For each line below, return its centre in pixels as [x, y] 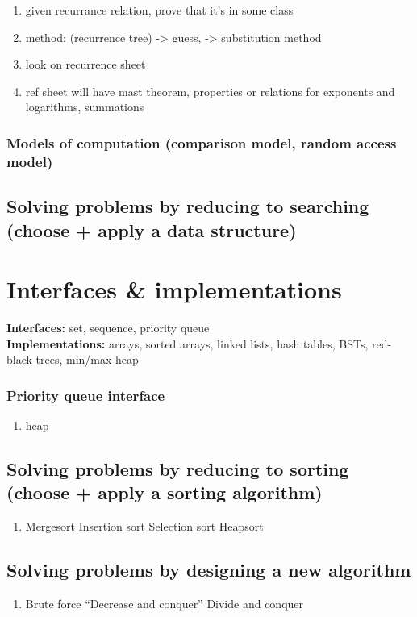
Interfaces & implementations [174, 289]
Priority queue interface [86, 395]
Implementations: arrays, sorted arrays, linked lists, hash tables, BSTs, [188, 343]
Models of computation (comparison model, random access [202, 142]
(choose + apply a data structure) [152, 229]
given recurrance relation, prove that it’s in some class [159, 10]
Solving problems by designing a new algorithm [209, 570]
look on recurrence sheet [85, 64]
